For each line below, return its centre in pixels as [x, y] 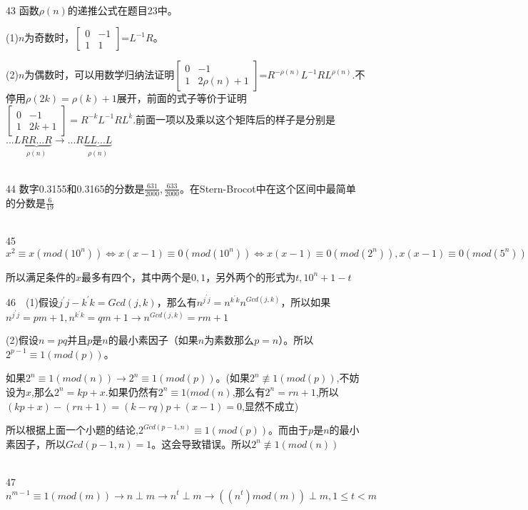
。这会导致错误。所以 [202, 443]
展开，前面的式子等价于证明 [182, 98]
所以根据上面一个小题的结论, [72, 430]
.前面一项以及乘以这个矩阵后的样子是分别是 [234, 119]
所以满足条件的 [41, 276]
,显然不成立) [270, 406]
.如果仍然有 [132, 391]
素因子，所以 [36, 443]
